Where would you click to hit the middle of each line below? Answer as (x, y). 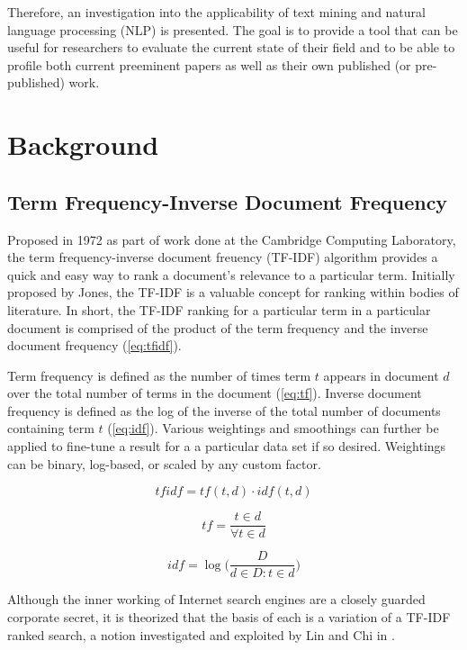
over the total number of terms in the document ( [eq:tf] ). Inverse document (215, 393)
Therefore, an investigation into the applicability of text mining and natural (216, 12)
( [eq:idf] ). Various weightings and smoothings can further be (273, 428)
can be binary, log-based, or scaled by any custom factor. (164, 463)
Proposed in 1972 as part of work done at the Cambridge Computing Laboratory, (232, 239)
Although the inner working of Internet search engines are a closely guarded (216, 599)
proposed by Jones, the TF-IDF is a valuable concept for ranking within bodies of (233, 292)
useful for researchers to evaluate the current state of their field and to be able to (231, 47)
